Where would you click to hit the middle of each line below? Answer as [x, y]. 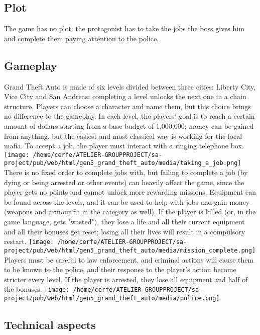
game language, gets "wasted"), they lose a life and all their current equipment [124, 222]
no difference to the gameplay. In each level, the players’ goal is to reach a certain [129, 116]
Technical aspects [50, 325]
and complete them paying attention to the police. [81, 38]
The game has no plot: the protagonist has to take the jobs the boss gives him [124, 28]
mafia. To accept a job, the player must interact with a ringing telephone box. [124, 146]
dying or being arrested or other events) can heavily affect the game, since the [124, 182]
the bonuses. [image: [37, 289]
